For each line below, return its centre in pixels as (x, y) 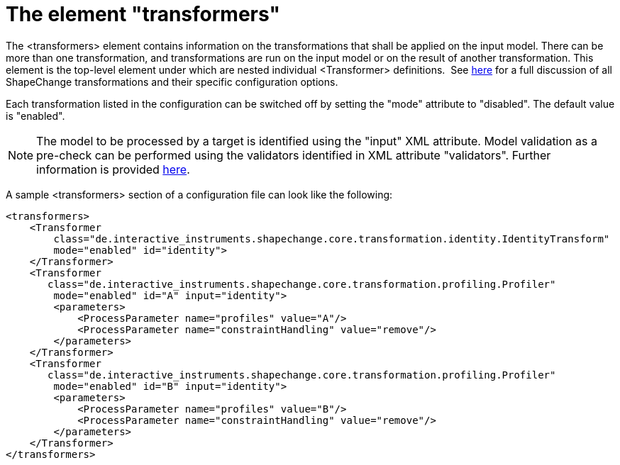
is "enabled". (35, 116)
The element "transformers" (143, 14)
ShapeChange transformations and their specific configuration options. (172, 82)
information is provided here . (113, 169)
